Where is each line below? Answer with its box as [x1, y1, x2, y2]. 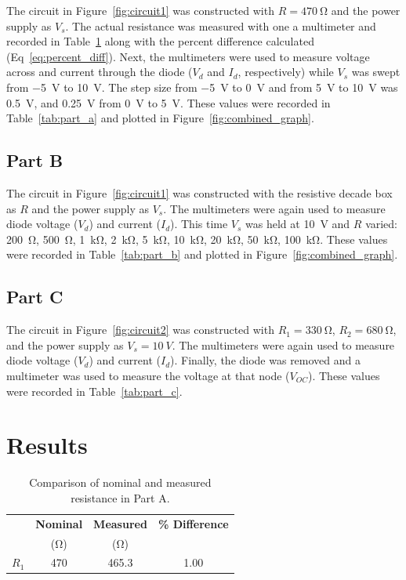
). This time [170, 216, 228, 232]
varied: [365, 216, 398, 232]
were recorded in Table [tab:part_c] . [6, 382, 183, 399]
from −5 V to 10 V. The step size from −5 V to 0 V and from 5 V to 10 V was [6, 78, 398, 95]
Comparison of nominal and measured [29, 474, 212, 491]
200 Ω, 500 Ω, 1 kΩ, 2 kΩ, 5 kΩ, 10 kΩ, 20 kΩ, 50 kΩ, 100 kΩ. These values [6, 230, 388, 247]
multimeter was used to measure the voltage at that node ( [6, 367, 290, 383]
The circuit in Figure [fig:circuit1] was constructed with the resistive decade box [6, 184, 393, 201]
